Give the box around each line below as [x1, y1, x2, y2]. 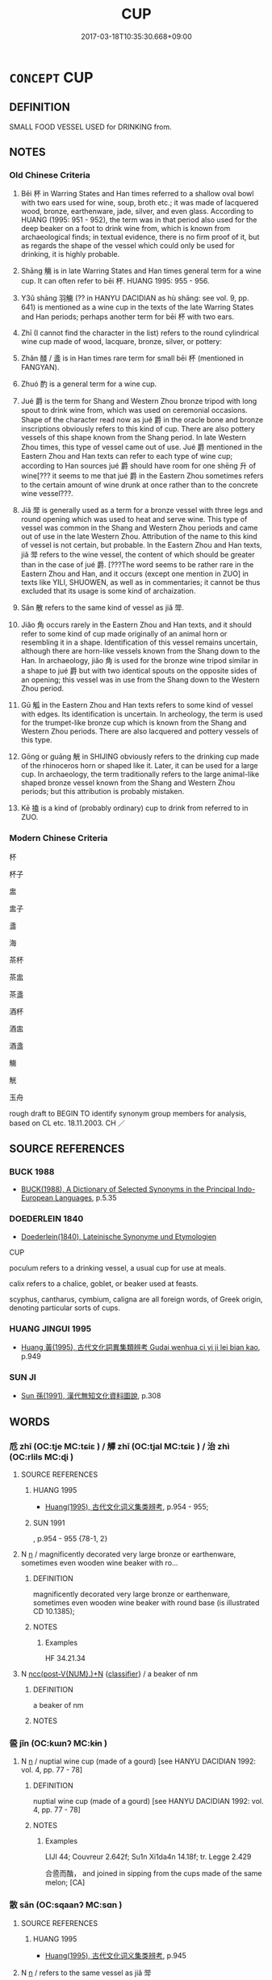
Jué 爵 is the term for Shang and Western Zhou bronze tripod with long [20, 397, 257, 406]
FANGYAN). [20, 363, 60, 372]
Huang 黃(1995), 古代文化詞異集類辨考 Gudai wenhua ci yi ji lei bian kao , [20, 1343, 261, 1352]
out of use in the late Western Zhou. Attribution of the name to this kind [20, 532, 257, 541]
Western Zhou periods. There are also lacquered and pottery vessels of [20, 726, 259, 736]
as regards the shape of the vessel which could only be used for [20, 241, 235, 250]
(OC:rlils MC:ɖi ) [9, 1451, 74, 1462]
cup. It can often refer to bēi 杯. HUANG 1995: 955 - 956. [20, 276, 210, 286]
